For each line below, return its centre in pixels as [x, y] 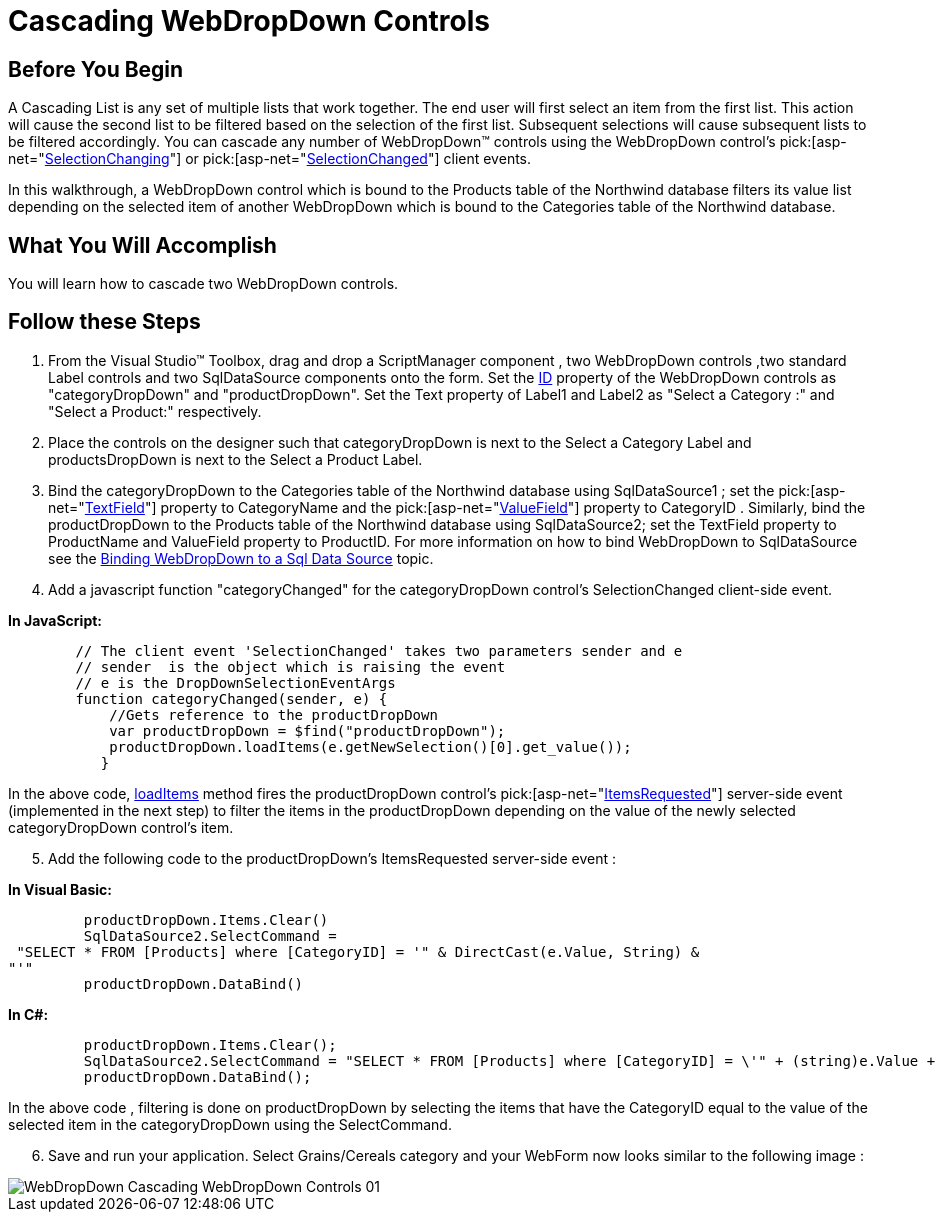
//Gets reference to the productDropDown [273, 714]
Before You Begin [96, 69]
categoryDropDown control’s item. [121, 827]
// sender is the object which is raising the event [290, 666]
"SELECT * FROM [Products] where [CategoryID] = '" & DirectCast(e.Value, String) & [358, 951]
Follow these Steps [104, 322]
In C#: [28, 1014]
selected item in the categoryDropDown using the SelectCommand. [230, 1124]
